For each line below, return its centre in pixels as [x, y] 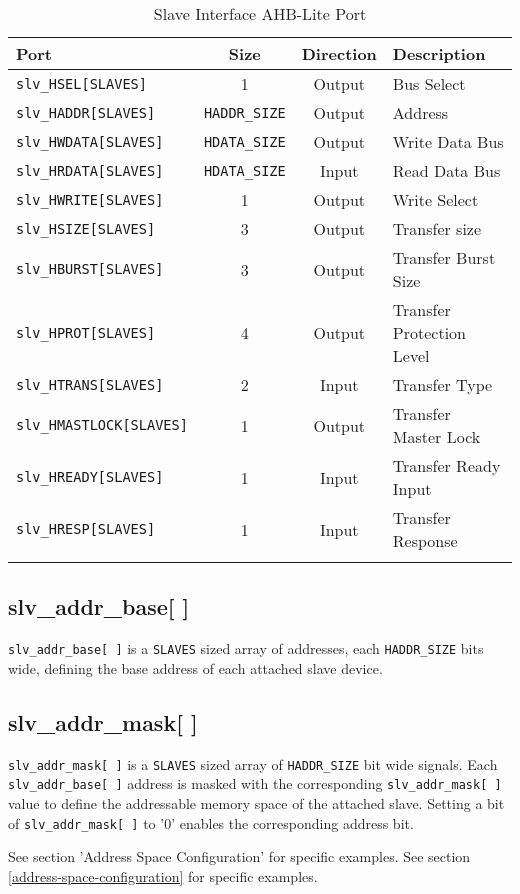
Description [439, 53]
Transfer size [437, 228]
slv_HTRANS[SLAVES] [90, 384]
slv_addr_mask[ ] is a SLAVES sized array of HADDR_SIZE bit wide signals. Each [253, 763]
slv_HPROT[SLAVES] [86, 332]
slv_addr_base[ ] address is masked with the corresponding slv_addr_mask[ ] [255, 783]
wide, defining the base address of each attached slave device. [195, 667]
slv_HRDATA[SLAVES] [90, 170]
